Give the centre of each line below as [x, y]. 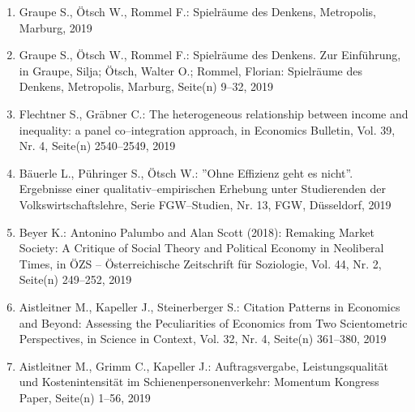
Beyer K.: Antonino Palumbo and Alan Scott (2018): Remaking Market [197, 232]
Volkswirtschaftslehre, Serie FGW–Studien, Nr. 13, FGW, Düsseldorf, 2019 [205, 204]
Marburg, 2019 [56, 27]
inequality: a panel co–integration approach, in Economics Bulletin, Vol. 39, [207, 129]
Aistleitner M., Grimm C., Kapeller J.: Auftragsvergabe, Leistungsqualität [204, 365]
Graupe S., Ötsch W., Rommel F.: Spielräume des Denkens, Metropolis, [197, 11]
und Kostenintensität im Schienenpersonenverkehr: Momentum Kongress [199, 382]
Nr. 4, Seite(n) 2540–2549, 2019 [97, 146]
